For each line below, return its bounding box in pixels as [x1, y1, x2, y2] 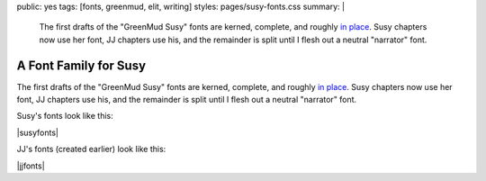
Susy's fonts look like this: [16, 111, 113, 122]
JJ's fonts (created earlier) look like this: [16, 144, 166, 155]
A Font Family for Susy [16, 58, 147, 73]
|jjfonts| [16, 160, 45, 171]
